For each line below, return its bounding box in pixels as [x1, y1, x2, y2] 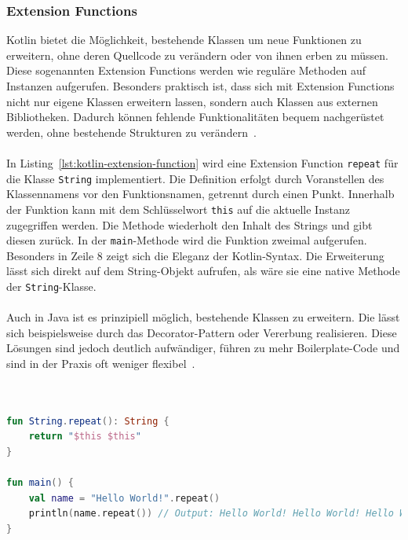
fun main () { [6, 477, 74, 489]
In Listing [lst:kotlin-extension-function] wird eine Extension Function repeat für [6, 154, 399, 171]
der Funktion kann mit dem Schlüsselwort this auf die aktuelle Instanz [6, 200, 350, 217]
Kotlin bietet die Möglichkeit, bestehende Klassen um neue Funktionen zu [6, 31, 362, 48]
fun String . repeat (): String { [6, 415, 169, 427]
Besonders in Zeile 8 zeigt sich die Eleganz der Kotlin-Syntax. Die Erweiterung [6, 247, 384, 263]
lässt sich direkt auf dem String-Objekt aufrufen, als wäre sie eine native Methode [6, 263, 400, 279]
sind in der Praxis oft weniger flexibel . [6, 355, 195, 371]
